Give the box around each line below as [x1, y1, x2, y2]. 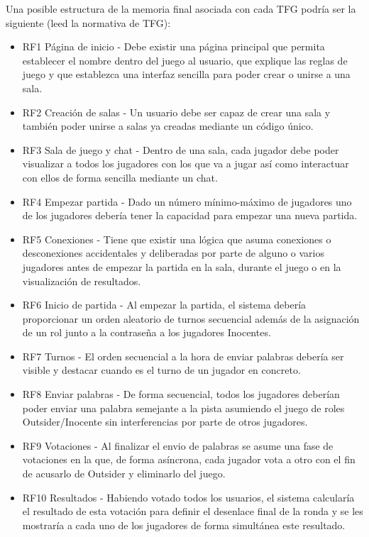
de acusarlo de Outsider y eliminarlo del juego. [22, 466, 226, 481]
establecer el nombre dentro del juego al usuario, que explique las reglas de [22, 52, 348, 67]
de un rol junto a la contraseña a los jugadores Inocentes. [22, 325, 271, 340]
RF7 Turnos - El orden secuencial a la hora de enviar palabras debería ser [22, 348, 344, 363]
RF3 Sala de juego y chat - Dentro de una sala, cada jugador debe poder [22, 142, 339, 157]
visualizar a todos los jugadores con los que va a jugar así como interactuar [22, 156, 349, 171]
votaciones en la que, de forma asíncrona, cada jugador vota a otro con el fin [22, 452, 356, 467]
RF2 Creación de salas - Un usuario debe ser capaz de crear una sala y [22, 104, 331, 119]
